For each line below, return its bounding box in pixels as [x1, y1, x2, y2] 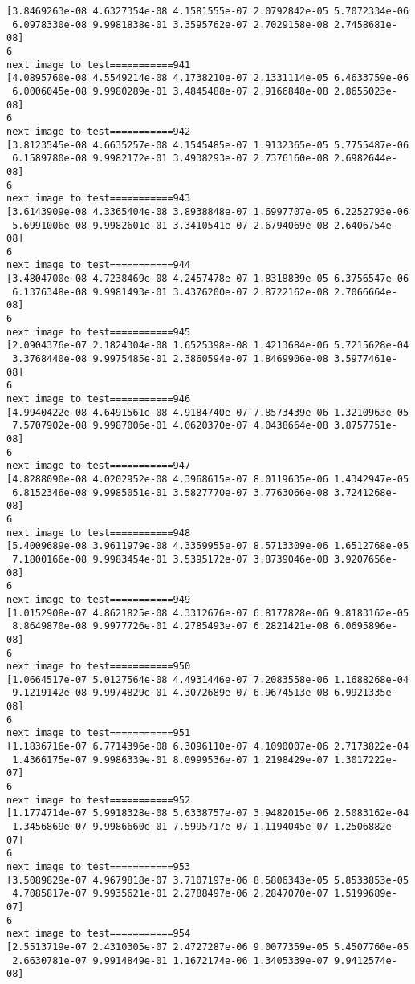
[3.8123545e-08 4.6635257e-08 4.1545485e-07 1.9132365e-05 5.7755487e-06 [6, 139, 409, 151]
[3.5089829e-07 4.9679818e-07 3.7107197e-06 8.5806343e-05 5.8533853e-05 [6, 874, 409, 886]
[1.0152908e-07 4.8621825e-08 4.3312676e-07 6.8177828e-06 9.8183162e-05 [6, 607, 409, 619]
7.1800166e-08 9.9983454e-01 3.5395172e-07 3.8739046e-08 [12, 553, 328, 565]
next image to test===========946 [6, 393, 191, 405]
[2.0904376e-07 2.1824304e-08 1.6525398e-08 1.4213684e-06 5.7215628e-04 [6, 340, 409, 352]
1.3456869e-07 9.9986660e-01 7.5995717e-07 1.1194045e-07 [12, 821, 328, 833]
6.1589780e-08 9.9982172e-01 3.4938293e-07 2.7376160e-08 [12, 152, 328, 165]
